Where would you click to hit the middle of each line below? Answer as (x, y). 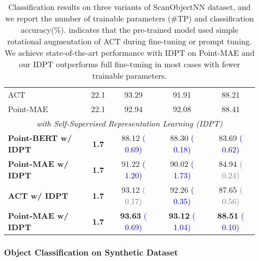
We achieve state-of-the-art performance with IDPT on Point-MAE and (129, 53)
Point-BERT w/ (40, 138)
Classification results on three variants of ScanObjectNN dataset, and (129, 7)
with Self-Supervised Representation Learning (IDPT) (129, 123)
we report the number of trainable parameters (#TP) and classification (129, 18)
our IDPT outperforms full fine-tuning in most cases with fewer (129, 64)
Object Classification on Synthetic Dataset (91, 252)
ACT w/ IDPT (38, 195)
